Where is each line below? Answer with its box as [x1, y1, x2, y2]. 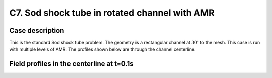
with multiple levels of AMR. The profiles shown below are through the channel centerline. [9, 46, 196, 52]
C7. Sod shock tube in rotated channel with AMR [9, 7, 215, 18]
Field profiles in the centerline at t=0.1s [9, 60, 134, 68]
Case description [9, 26, 64, 35]
